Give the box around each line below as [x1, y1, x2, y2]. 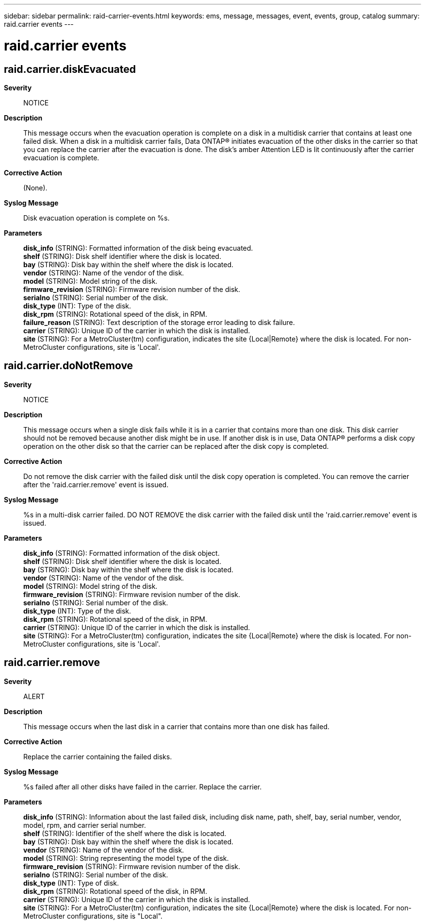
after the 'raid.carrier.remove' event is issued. [23, 480, 169, 489]
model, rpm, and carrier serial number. [23, 821, 146, 829]
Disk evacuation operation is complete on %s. [23, 213, 170, 222]
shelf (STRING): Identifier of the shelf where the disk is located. [23, 829, 227, 838]
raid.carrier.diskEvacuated [4, 63, 136, 75]
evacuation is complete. [23, 153, 99, 162]
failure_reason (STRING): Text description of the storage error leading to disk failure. [23, 318, 295, 326]
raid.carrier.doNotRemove [4, 359, 133, 372]
